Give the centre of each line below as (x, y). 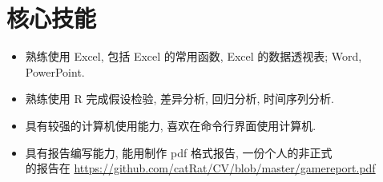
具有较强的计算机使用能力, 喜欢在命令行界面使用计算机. (171, 125)
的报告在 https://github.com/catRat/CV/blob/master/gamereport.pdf (200, 168)
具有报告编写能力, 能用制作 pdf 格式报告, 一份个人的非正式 (179, 152)
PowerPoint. (55, 71)
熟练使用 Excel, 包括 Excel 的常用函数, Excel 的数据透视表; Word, (194, 56)
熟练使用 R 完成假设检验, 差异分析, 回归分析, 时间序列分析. (179, 99)
